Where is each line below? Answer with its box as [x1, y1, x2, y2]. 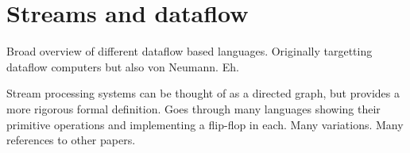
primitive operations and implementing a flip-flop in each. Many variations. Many [6, 116, 404, 132]
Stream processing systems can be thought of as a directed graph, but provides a [6, 85, 400, 101]
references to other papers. [6, 132, 136, 148]
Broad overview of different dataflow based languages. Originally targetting [6, 43, 373, 59]
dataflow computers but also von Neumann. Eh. [6, 58, 239, 75]
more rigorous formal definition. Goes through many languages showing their [6, 100, 381, 117]
